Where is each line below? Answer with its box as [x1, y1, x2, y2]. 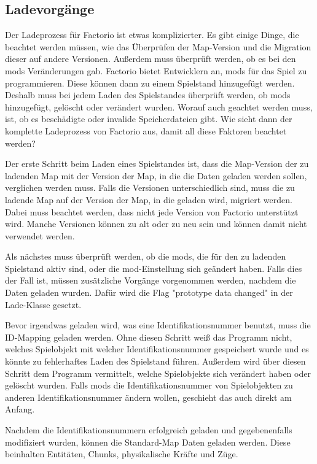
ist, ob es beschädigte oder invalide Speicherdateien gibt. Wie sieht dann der [5, 112, 292, 125]
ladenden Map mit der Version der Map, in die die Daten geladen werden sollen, [5, 169, 307, 182]
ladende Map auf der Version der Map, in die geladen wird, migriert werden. [5, 193, 292, 206]
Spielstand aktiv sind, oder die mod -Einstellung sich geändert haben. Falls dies [5, 261, 302, 274]
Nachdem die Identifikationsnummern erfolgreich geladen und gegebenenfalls [5, 423, 292, 436]
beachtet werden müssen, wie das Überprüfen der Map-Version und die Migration [5, 40, 311, 53]
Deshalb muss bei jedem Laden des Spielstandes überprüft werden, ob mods [5, 88, 291, 101]
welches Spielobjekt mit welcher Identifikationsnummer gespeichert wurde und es [5, 342, 309, 355]
